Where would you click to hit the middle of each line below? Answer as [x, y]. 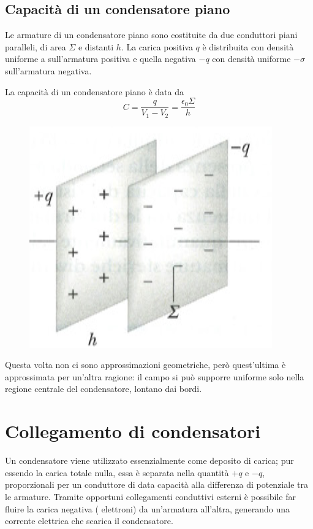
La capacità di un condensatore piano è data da [94, 91]
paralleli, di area [36, 46]
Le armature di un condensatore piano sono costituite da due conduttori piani [151, 35]
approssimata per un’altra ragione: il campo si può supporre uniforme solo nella [155, 376]
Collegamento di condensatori [133, 431]
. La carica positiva [157, 46]
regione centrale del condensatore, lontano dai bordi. [104, 389]
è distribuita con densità [248, 46]
